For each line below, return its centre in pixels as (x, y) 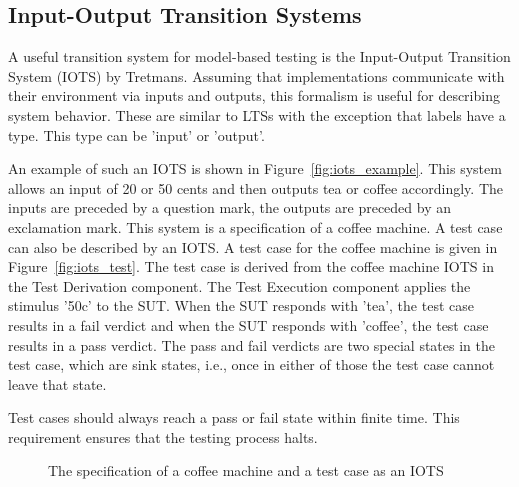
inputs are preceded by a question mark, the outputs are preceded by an (229, 207)
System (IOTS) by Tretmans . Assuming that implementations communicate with (256, 75)
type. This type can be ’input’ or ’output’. (136, 134)
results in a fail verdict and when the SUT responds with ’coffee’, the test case (248, 324)
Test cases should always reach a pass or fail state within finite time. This (234, 417)
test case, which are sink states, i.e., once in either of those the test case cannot (251, 364)
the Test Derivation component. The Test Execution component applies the (239, 285)
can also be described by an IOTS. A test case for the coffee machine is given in (253, 246)
